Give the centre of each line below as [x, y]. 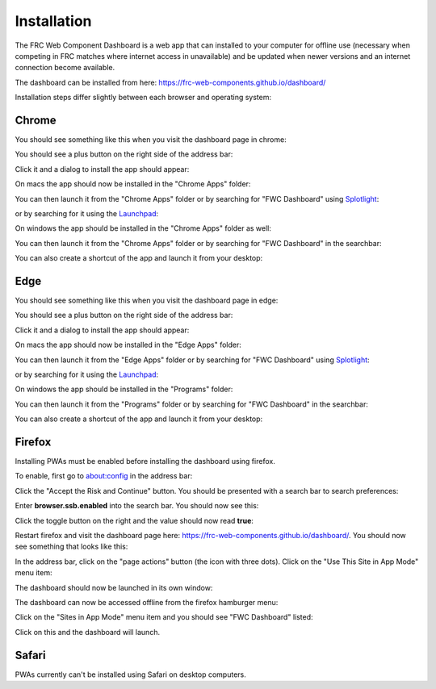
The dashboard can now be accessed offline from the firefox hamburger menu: [147, 602]
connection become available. [65, 68]
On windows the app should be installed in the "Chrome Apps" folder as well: [143, 228]
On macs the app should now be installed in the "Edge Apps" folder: [128, 345]
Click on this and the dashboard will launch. [88, 632]
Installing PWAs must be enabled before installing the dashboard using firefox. [145, 461]
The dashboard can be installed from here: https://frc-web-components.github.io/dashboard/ [170, 82]
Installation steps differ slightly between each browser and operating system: [143, 98]
